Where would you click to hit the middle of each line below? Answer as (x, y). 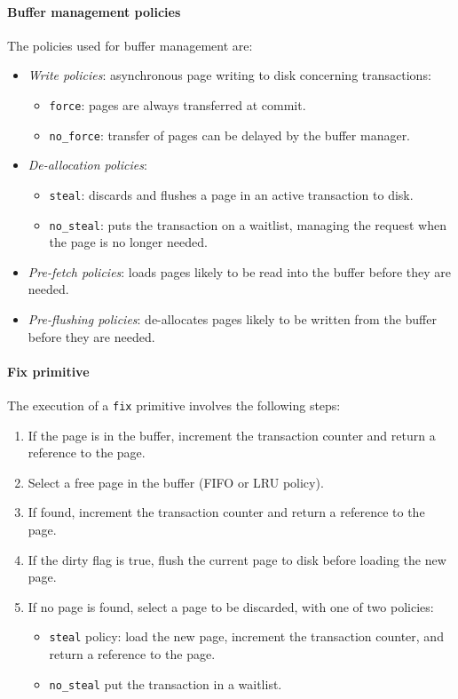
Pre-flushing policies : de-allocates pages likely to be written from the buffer (232, 318)
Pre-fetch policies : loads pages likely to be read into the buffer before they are (239, 271)
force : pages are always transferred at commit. (178, 104)
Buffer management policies (94, 11)
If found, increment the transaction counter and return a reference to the (226, 512)
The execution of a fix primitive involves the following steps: (174, 405)
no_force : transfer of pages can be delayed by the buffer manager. (230, 135)
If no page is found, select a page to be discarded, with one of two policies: (231, 606)
